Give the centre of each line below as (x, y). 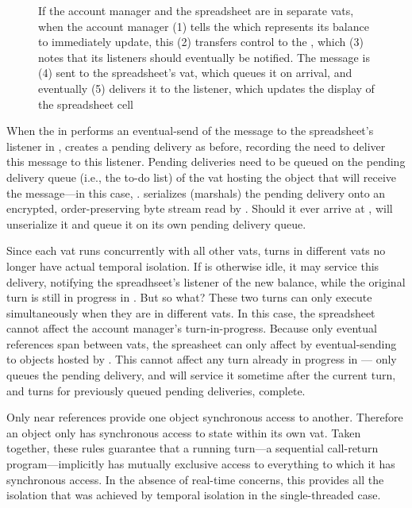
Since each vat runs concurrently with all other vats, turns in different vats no (196, 250)
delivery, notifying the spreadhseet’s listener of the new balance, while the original (206, 281)
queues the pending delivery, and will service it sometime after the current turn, (201, 375)
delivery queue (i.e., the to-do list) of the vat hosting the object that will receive (201, 177)
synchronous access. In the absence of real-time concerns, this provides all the (195, 479)
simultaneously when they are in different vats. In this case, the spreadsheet (191, 312)
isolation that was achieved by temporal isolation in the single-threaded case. (194, 495)
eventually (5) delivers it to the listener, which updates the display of (206, 88)
